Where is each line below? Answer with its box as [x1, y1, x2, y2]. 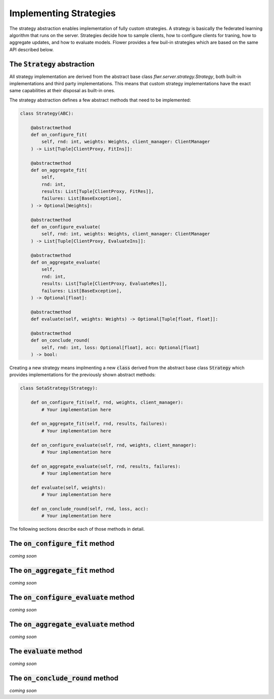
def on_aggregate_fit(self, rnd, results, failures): [30, 421, 167, 427]
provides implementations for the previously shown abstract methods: [9, 372, 156, 378]
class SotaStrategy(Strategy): [20, 385, 98, 391]
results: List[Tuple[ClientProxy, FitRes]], [41, 189, 154, 195]
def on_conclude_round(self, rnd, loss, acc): [30, 506, 149, 512]
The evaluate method [9, 647, 83, 655]
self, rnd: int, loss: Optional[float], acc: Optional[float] [41, 345, 200, 350]
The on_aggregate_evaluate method [9, 620, 134, 629]
